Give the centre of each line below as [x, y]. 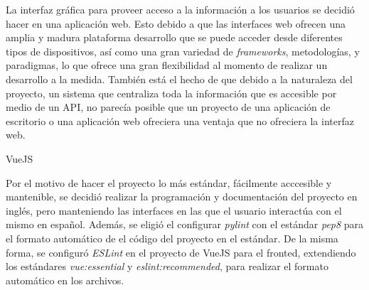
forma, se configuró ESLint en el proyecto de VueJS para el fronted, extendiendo [181, 252]
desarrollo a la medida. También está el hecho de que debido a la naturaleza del [179, 79]
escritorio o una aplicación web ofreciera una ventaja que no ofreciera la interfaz [180, 120]
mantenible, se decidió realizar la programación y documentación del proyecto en [182, 197]
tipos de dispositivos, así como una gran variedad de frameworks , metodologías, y [183, 51]
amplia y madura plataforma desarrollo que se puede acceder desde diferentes [174, 37]
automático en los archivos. [65, 280]
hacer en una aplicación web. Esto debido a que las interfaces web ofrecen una [176, 23]
